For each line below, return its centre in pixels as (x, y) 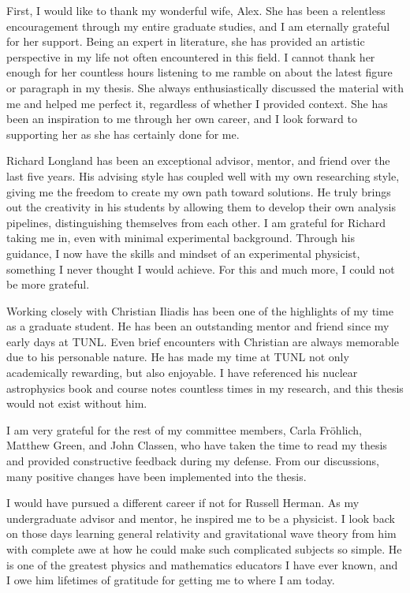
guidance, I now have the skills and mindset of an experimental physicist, (183, 253)
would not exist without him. (77, 403)
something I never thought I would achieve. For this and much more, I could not (201, 269)
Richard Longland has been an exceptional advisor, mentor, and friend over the (198, 160)
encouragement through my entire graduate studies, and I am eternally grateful (198, 26)
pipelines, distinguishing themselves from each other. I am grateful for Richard (196, 222)
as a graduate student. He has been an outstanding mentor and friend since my (198, 326)
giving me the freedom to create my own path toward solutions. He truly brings (199, 191)
